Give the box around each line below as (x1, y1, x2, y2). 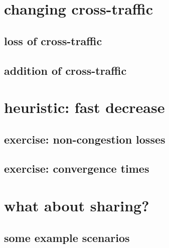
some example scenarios (4, 229, 130, 245)
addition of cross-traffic (4, 62, 127, 78)
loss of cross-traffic (4, 33, 102, 48)
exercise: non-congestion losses (4, 131, 165, 147)
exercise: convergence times (4, 161, 149, 176)
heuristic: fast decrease (4, 97, 165, 117)
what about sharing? (4, 195, 149, 216)
